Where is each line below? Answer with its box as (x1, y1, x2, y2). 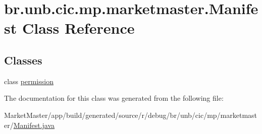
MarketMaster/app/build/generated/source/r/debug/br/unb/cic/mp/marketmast (4, 109, 257, 120)
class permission (4, 76, 54, 86)
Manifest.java (13, 119, 55, 130)
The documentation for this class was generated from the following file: (4, 93, 224, 103)
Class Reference (22, 18, 135, 38)
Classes (4, 52, 42, 68)
